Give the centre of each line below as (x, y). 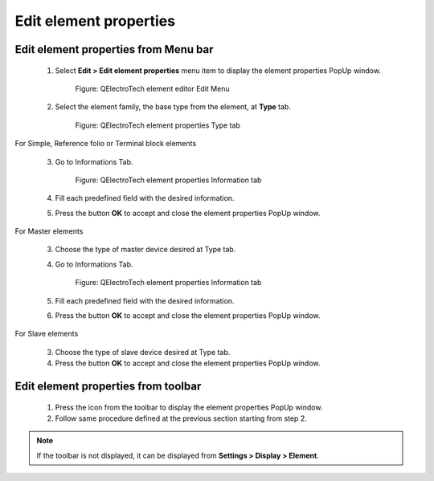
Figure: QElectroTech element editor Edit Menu (152, 88)
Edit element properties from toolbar (108, 387)
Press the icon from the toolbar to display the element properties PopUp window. (189, 407)
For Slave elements (47, 334)
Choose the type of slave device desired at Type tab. (143, 352)
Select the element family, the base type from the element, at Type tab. (173, 107)
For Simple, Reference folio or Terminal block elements (106, 144)
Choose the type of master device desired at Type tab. (145, 250)
